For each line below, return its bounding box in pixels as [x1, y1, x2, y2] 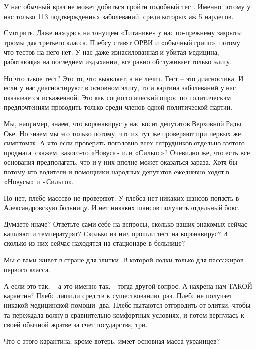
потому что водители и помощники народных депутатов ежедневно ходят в [4, 166, 229, 176]
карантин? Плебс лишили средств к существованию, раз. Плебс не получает [4, 290, 233, 300]
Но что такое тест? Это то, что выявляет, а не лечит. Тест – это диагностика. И [4, 73, 244, 83]
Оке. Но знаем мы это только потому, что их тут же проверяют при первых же [4, 128, 241, 138]
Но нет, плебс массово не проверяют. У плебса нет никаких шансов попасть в [4, 193, 239, 203]
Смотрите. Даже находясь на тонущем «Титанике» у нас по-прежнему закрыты [4, 28, 242, 38]
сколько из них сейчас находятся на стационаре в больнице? [4, 238, 185, 248]
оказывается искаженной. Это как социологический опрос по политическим [4, 92, 231, 102]
